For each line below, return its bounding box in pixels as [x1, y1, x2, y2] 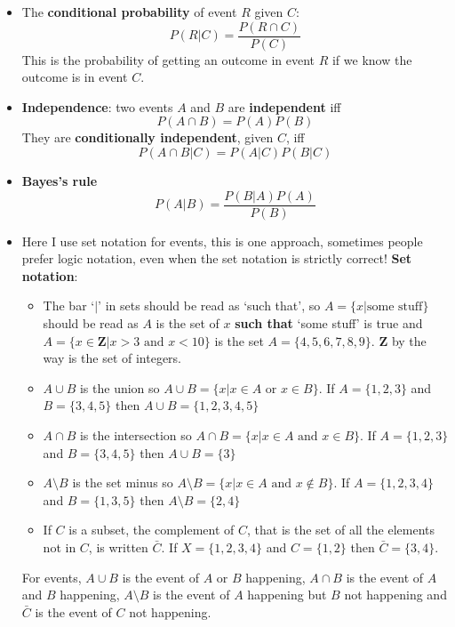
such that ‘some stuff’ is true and [235, 314, 423, 333]
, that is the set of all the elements [247, 520, 435, 539]
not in [43, 538, 76, 556]
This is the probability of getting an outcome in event [21, 50, 315, 68]
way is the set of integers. [43, 349, 181, 367]
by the [391, 331, 427, 350]
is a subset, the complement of [68, 520, 235, 539]
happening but [247, 585, 327, 604]
